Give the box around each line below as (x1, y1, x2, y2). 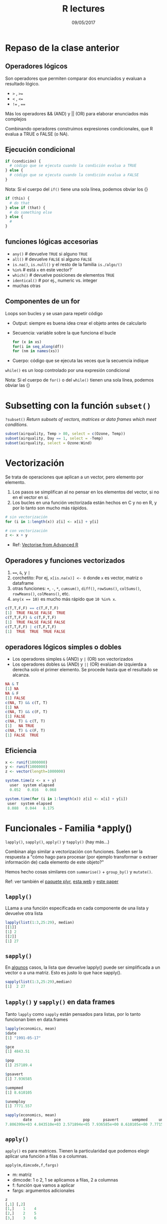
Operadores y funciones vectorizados (5, 556, 125, 565)
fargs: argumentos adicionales (12, 1187, 75, 1194)
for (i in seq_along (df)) (12, 344, 64, 349)
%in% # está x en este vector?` (12, 267, 74, 273)
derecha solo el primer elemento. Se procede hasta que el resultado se (12, 667, 158, 673)
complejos (5, 116, 26, 122)
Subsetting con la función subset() (5, 400, 152, 411)
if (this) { (5, 196, 30, 201)
